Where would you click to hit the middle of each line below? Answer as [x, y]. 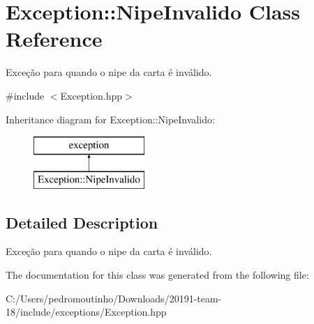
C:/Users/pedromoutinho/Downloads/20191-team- [114, 298]
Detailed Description [82, 222]
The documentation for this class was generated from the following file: [157, 275]
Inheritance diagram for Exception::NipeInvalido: [110, 119]
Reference [54, 39]
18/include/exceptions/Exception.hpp [86, 312]
